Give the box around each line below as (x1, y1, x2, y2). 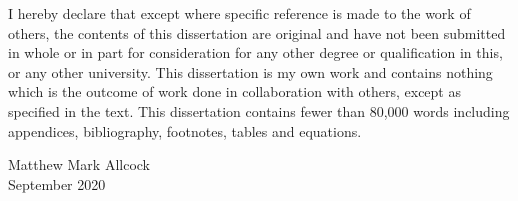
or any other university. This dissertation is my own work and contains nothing (8, 61, 493, 82)
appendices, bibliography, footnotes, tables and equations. (8, 120, 362, 141)
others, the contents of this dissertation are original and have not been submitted (8, 22, 506, 43)
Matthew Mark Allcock (8, 154, 150, 175)
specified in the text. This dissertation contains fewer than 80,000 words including (8, 100, 510, 121)
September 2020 (8, 173, 106, 194)
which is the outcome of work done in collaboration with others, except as (8, 81, 461, 102)
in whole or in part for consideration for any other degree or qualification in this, (8, 42, 503, 63)
